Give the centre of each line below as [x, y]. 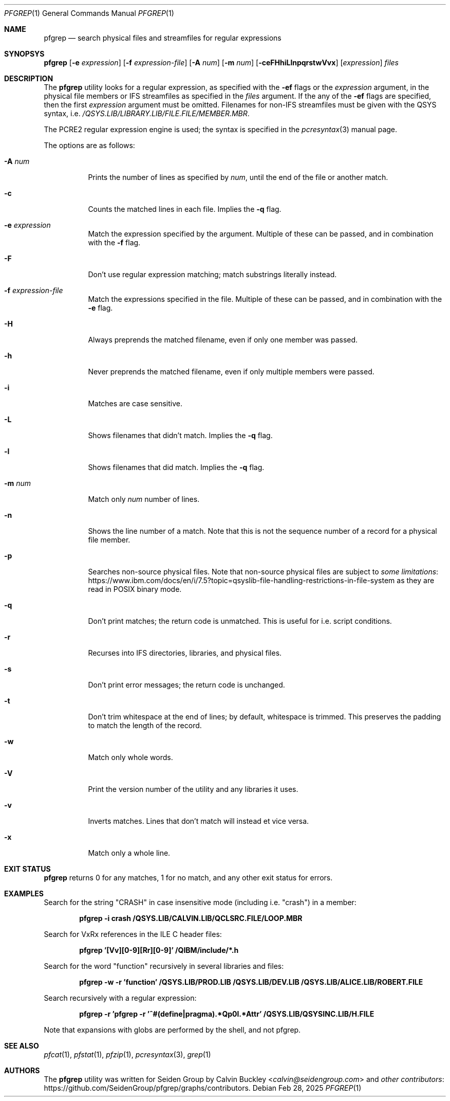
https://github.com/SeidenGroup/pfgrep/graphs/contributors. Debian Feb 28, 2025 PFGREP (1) [203, 1088]
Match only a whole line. [129, 853]
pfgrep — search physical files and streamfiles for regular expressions [163, 38]
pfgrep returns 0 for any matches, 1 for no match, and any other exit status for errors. [188, 878]
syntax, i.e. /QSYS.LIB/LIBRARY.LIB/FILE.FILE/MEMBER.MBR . [147, 113]
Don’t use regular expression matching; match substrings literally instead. [212, 274]
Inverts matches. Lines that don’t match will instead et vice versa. [199, 821]
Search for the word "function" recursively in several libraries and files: [164, 966]
